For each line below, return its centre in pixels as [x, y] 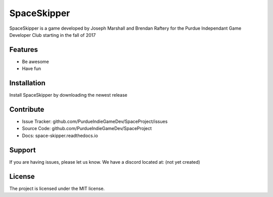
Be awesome [35, 61]
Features [24, 50]
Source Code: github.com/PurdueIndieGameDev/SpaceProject [87, 128]
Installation [27, 83]
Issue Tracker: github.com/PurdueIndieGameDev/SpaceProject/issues [95, 121]
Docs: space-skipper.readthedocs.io [60, 136]
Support [22, 150]
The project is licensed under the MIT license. [57, 188]
